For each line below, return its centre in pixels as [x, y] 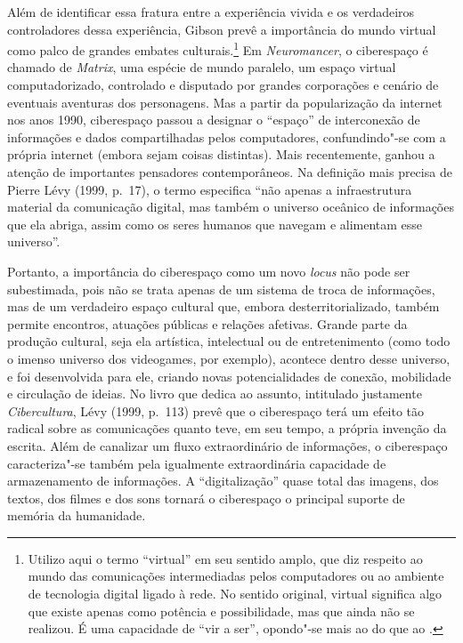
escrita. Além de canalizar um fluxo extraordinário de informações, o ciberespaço [227, 445]
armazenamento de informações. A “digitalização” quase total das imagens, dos [223, 481]
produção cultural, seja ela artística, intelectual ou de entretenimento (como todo [229, 341]
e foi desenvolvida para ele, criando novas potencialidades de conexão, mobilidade [229, 376]
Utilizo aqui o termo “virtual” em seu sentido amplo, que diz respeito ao [225, 558]
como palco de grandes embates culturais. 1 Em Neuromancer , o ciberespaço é [218, 48]
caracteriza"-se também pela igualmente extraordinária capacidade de [197, 463]
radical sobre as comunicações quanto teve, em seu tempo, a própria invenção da [227, 428]
